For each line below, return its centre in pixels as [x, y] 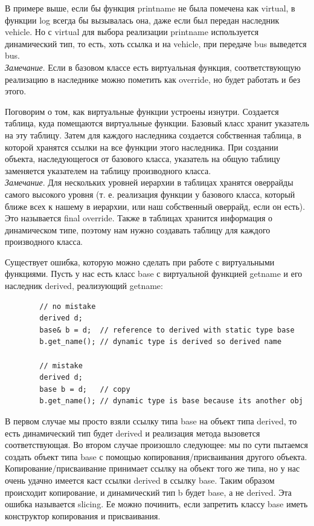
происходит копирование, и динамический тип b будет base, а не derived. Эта [149, 492]
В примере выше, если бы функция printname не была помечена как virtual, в [150, 8]
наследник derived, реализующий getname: [84, 286]
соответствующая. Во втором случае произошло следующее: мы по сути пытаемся [156, 445]
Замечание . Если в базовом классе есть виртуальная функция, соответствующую [153, 67]
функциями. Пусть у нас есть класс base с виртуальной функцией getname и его [154, 274]
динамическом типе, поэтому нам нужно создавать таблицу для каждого [138, 229]
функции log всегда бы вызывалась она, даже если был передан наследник [142, 20]
